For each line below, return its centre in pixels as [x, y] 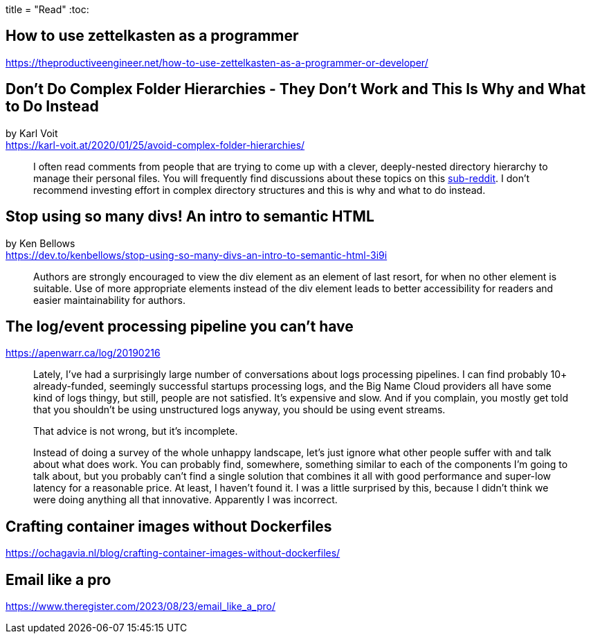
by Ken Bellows [40, 243]
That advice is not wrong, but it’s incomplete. [136, 431]
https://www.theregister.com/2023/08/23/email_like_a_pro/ [140, 606]
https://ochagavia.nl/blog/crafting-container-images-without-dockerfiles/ [173, 553]
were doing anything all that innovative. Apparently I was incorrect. [185, 500]
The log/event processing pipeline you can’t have [180, 326]
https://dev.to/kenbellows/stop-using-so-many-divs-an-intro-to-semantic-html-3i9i [197, 255]
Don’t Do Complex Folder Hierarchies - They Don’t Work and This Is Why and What [296, 89]
